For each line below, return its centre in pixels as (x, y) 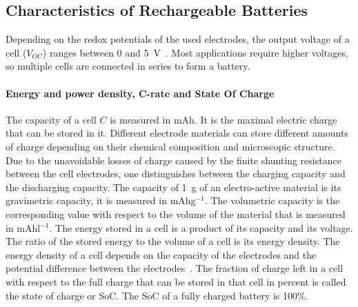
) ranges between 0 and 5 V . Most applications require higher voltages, (195, 52)
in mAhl (23, 227)
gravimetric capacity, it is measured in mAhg (101, 200)
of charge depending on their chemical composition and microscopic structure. (170, 146)
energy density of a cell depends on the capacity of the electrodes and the (161, 254)
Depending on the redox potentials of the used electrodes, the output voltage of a (178, 39)
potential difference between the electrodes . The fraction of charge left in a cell (175, 268)
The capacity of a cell (51, 119)
